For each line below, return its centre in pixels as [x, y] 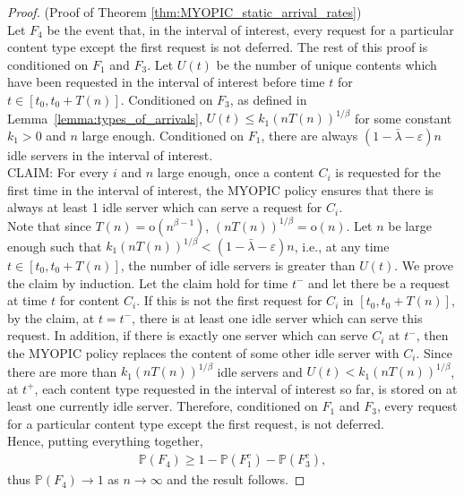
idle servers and [260, 371]
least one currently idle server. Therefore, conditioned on [163, 406]
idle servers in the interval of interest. [110, 154]
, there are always [309, 135]
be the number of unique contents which [327, 64]
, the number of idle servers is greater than [238, 265]
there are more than [62, 371]
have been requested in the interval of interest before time [166, 82]
